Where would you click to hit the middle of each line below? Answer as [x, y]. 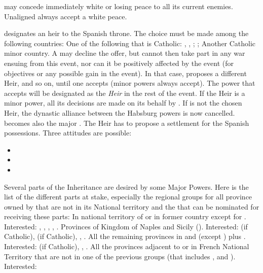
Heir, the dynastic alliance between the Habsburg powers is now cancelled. [120, 112]
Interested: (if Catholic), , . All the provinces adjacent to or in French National [127, 246]
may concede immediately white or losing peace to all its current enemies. [119, 6]
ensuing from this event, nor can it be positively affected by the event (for [119, 63]
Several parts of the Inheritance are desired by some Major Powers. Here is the [126, 186]
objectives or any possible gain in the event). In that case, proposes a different [125, 73]
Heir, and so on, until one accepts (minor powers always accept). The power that [130, 83]
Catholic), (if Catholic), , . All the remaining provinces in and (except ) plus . [125, 236]
